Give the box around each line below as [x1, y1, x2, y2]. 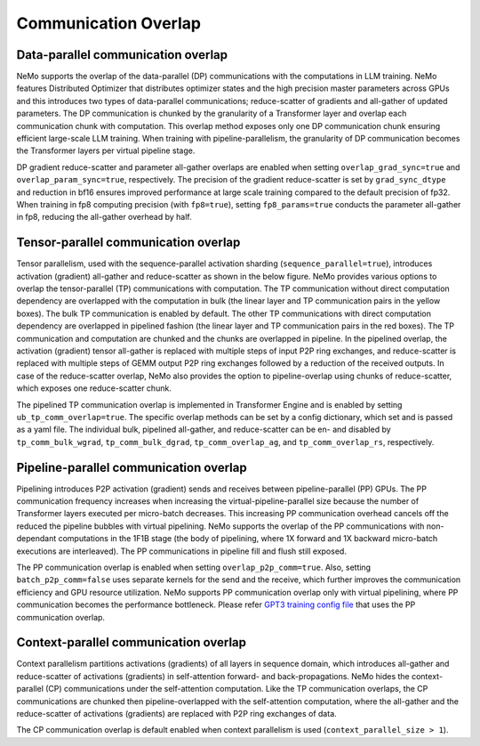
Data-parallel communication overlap [16, 47, 228, 62]
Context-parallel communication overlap [16, 635, 247, 650]
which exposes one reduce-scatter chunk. [16, 383, 172, 393]
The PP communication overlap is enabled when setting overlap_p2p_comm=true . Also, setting [16, 562, 372, 572]
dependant [16, 533, 57, 544]
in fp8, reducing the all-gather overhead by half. [16, 212, 192, 223]
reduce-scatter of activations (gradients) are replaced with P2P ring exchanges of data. [16, 709, 337, 719]
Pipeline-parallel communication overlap [16, 459, 248, 475]
